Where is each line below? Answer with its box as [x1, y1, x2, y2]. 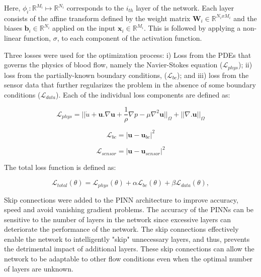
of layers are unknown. [4, 263, 73, 273]
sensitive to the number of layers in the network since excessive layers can [4, 214, 231, 224]
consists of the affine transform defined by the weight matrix [4, 13, 191, 23]
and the [233, 13, 257, 23]
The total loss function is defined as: [4, 162, 116, 172]
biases [4, 23, 22, 33]
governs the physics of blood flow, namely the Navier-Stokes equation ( [4, 59, 223, 70]
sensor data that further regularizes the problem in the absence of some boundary [4, 79, 256, 90]
